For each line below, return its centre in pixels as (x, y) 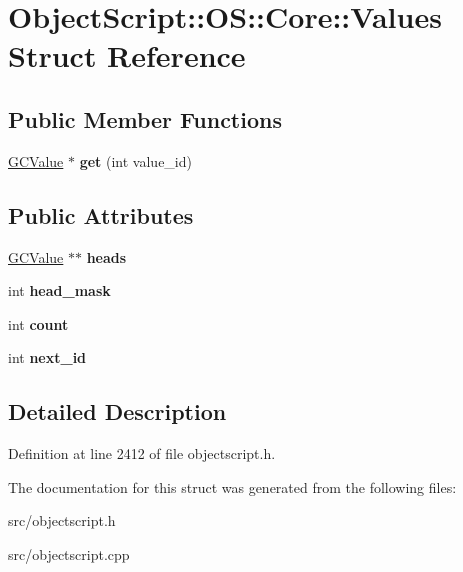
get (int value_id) (135, 160)
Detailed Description (117, 411)
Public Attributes (101, 214)
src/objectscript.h (62, 520)
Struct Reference (127, 55)
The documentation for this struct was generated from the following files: (232, 486)
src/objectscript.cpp (69, 553)
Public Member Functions (145, 118)
